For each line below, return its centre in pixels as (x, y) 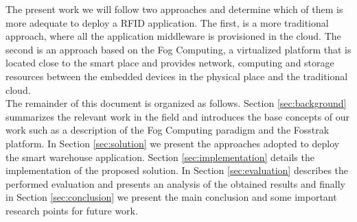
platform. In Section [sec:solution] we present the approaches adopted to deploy (173, 143)
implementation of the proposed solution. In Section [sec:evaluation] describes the (177, 170)
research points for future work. (72, 210)
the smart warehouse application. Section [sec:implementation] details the (160, 157)
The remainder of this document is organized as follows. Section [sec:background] (176, 103)
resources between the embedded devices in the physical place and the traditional (177, 76)
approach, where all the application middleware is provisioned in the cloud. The (173, 36)
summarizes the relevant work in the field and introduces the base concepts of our (178, 116)
